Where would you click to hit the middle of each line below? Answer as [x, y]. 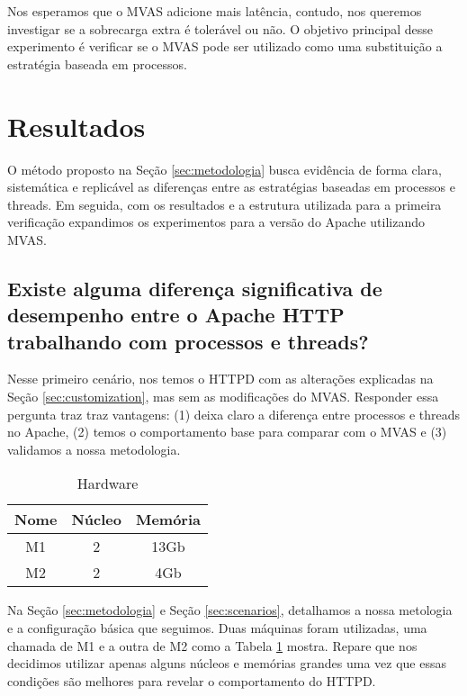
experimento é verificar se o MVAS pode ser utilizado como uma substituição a [225, 46]
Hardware [108, 484]
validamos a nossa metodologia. [94, 449]
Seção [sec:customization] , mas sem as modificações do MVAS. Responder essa [223, 397]
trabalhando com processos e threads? [188, 341]
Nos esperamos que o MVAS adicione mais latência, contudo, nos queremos [215, 11]
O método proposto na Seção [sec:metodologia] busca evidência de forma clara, [225, 169]
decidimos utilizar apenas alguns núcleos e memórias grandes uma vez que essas [227, 663]
